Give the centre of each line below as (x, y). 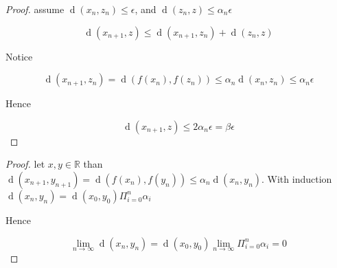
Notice (19, 56)
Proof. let (25, 164)
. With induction (297, 178)
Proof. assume (35, 9)
